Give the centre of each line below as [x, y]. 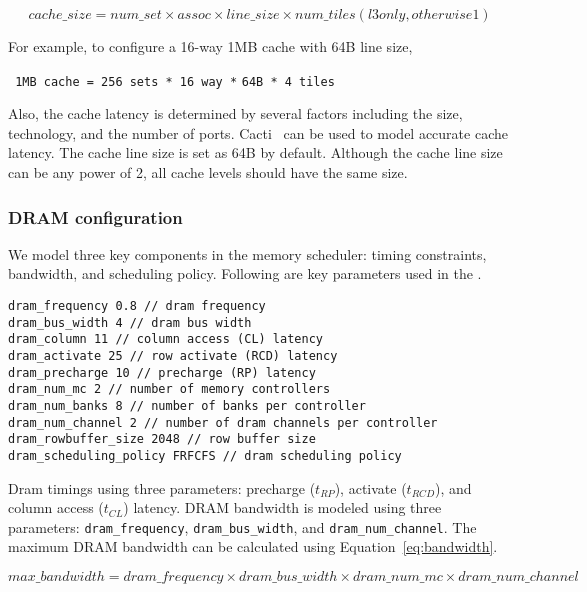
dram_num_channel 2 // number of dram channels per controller [223, 422]
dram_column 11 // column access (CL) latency [165, 339]
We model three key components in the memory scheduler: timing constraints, [247, 253]
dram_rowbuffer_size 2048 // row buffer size [162, 439]
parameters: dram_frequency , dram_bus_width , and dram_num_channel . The [242, 526]
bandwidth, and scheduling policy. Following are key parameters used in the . [245, 273]
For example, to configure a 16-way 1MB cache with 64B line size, [210, 46]
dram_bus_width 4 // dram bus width [130, 322]
